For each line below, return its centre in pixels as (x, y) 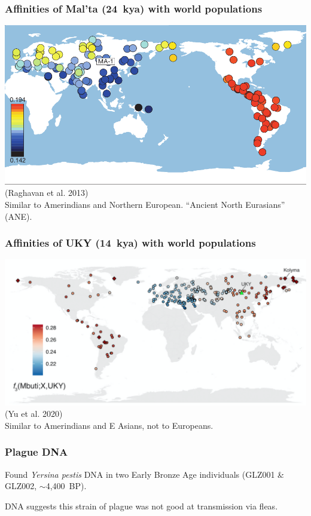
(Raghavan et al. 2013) (47, 193)
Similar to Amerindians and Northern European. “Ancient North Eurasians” (145, 204)
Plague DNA (36, 452)
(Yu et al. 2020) (34, 414)
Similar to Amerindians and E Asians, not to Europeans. (109, 425)
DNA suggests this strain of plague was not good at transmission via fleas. (141, 506)
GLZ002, (21, 486)
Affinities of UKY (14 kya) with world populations (130, 243)
